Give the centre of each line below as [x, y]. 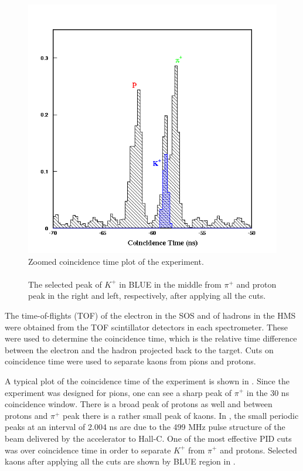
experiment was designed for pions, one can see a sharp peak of [118, 392]
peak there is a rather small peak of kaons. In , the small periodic [181, 415]
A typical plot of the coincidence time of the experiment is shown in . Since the [147, 380]
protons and [26, 415]
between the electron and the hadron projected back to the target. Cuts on [139, 349]
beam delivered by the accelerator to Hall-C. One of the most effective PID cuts [148, 438]
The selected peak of [65, 284]
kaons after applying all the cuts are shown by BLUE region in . [120, 461]
